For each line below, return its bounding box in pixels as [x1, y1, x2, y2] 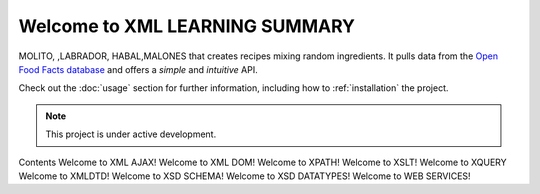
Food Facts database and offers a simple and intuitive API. [18, 63, 259, 75]
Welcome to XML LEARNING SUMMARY [18, 15, 355, 37]
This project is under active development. [45, 128, 217, 140]
